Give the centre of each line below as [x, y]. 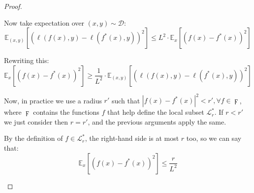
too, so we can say [214, 138]
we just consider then [36, 121]
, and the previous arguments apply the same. [157, 121]
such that [126, 100]
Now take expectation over [44, 22]
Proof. [13, 6]
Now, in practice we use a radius [53, 100]
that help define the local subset [156, 112]
